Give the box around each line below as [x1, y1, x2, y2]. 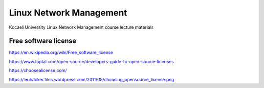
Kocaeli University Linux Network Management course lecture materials [9, 24, 154, 30]
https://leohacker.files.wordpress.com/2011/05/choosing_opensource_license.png [9, 76, 175, 82]
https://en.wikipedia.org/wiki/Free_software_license [9, 50, 113, 55]
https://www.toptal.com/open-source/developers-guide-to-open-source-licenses [9, 58, 174, 64]
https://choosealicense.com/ [9, 68, 67, 73]
